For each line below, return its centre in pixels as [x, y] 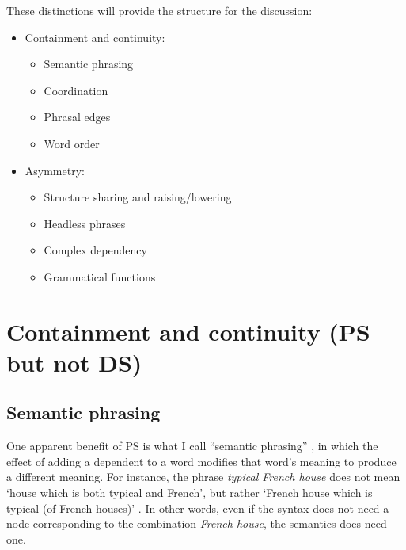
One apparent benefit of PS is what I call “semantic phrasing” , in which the [192, 446]
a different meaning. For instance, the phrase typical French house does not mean [203, 477]
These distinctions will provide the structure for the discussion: [159, 10]
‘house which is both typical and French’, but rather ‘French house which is [190, 493]
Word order [72, 143]
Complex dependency [95, 250]
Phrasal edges [77, 117]
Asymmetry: [55, 170]
